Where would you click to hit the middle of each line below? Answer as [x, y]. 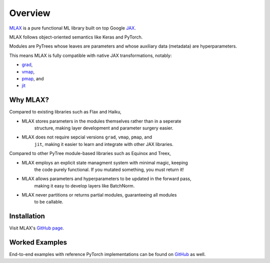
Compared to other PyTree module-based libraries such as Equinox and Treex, [90, 153]
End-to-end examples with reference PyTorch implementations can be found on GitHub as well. [107, 254]
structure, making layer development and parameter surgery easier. [104, 128]
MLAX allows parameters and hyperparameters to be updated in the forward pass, [106, 179]
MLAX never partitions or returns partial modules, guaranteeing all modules [99, 195]
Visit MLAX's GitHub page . [37, 228]
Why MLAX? [29, 100]
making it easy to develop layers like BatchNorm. [84, 185]
